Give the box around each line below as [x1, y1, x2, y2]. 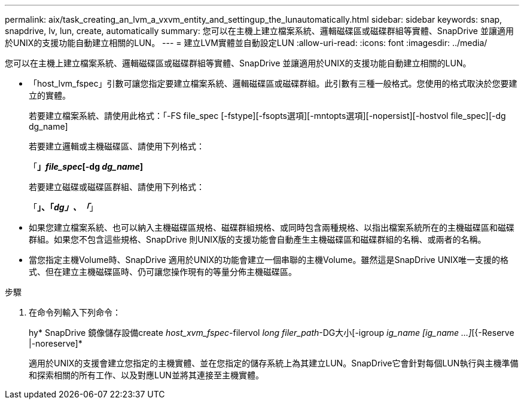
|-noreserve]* [29, 338, 83, 348]
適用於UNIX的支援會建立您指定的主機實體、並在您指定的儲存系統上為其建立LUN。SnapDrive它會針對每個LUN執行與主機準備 [29, 358, 519, 368]
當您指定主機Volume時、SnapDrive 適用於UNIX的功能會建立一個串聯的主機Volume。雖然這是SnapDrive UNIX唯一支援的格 [29, 255, 508, 265]
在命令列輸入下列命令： [29, 307, 121, 317]
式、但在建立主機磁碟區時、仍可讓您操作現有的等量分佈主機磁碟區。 [29, 267, 297, 277]
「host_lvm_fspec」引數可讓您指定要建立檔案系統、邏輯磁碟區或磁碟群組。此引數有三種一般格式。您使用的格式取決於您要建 [29, 78, 517, 88]
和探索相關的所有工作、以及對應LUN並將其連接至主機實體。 [29, 370, 264, 380]
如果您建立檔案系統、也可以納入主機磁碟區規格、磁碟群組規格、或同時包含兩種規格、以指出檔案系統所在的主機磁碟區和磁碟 [29, 222, 514, 232]
